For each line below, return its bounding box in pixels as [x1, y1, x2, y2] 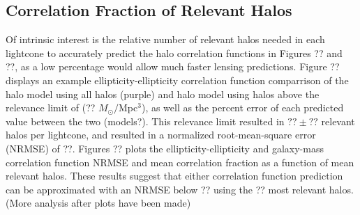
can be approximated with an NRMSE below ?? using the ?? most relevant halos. [6, 182, 354, 196]
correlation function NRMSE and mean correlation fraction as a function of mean [6, 154, 354, 169]
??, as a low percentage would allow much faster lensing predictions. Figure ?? [6, 59, 340, 74]
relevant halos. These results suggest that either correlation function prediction [6, 168, 343, 183]
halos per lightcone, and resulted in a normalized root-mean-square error [6, 127, 316, 142]
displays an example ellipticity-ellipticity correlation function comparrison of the [6, 72, 349, 87]
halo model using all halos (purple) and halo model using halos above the [6, 86, 320, 101]
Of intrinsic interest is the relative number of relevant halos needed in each [6, 32, 325, 47]
